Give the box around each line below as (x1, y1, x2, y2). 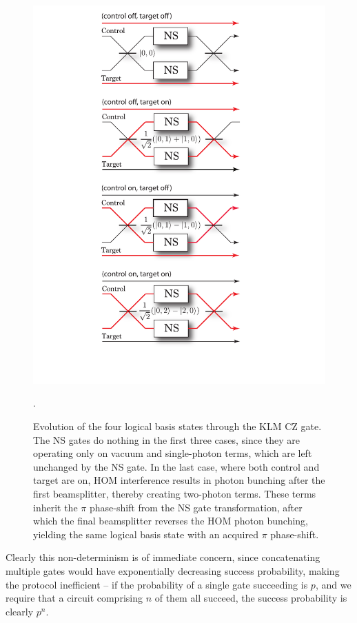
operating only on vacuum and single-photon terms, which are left (33, 446, 312, 460)
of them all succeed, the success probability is (154, 591, 347, 605)
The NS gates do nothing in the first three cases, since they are (33, 432, 300, 447)
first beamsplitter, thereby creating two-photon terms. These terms (33, 487, 316, 501)
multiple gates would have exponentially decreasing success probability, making (6, 564, 340, 578)
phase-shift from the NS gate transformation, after (89, 500, 303, 514)
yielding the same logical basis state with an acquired (33, 527, 258, 541)
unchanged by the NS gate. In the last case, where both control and (33, 459, 320, 473)
